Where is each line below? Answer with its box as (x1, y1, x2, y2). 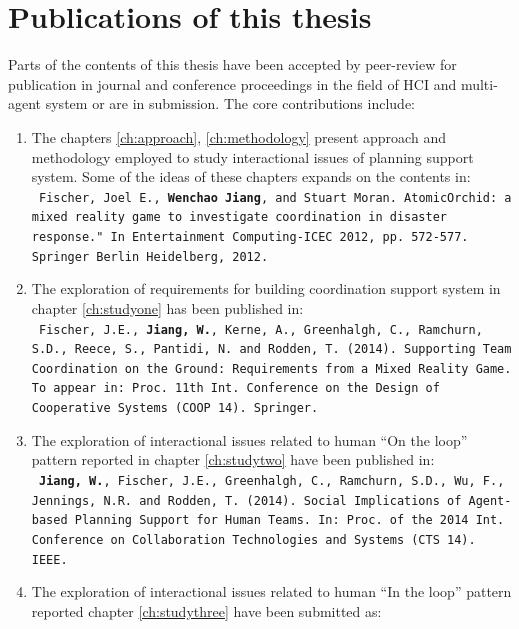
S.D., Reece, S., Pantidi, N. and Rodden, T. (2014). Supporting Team (31, 342, 512, 357)
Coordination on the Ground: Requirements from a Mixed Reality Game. (31, 361, 512, 376)
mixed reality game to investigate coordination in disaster (31, 210, 448, 225)
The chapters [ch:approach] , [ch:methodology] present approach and (31, 126, 446, 147)
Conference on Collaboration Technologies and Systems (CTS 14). (31, 532, 476, 547)
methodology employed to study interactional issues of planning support (31, 146, 474, 167)
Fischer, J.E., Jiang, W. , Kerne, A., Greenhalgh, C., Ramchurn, (38, 322, 483, 337)
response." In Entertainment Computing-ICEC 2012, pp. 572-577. (31, 230, 469, 244)
